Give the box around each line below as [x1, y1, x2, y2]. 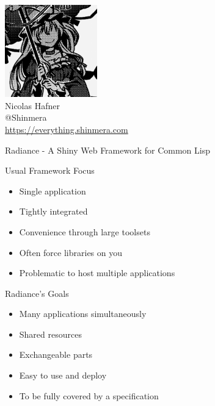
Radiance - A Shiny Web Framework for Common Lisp [5, 143, 210, 156]
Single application [19, 184, 86, 197]
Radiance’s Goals [5, 287, 69, 299]
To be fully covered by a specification [19, 389, 159, 402]
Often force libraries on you [19, 246, 123, 258]
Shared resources [19, 327, 82, 340]
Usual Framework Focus [5, 164, 95, 177]
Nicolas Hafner [5, 99, 60, 112]
